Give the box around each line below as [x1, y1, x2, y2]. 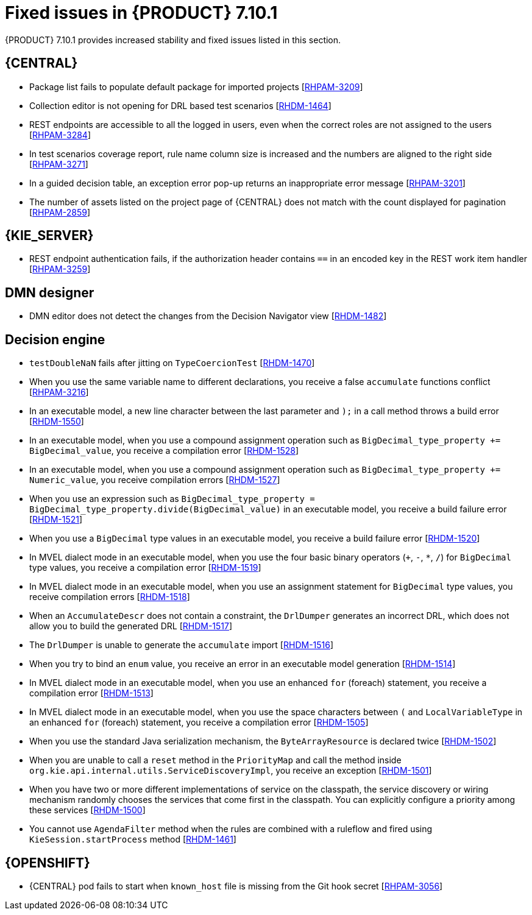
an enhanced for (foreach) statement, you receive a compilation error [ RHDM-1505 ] [29, 717, 369, 728]
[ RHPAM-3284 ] [29, 129, 91, 140]
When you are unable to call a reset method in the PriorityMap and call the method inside [29, 755, 402, 766]
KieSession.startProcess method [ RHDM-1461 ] [29, 834, 236, 845]
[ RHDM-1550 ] [29, 416, 84, 427]
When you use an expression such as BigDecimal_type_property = [29, 493, 315, 504]
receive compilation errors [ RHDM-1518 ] [29, 592, 190, 602]
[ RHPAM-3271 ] [29, 158, 88, 169]
